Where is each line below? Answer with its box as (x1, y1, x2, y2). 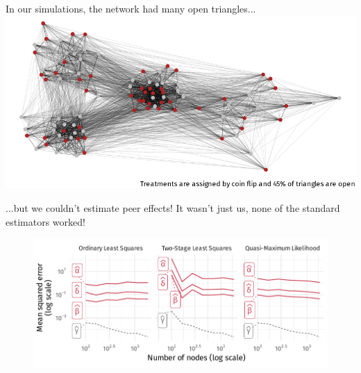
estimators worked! (6, 214, 85, 229)
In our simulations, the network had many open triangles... (6, 1, 256, 15)
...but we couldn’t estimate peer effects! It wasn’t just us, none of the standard (6, 200, 340, 215)
